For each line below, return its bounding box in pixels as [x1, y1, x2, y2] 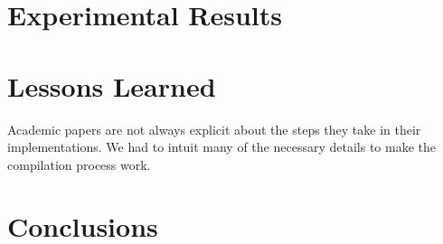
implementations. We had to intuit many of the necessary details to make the [7, 137, 436, 156]
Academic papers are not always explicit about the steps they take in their [7, 119, 421, 138]
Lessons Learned [7, 67, 216, 104]
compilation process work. [7, 155, 151, 174]
